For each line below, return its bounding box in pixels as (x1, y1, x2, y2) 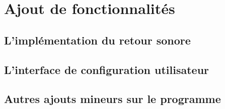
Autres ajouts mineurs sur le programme (4, 91, 221, 106)
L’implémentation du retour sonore (4, 32, 191, 47)
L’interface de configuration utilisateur (4, 61, 209, 77)
